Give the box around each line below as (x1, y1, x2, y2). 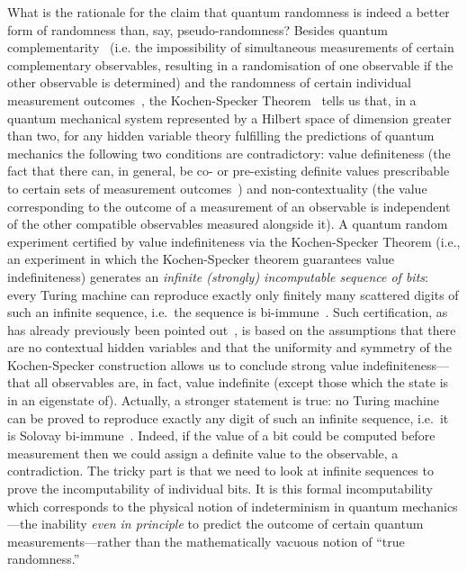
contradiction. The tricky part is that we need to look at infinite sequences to (7, 461, 434, 480)
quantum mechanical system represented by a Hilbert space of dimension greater (7, 108, 452, 127)
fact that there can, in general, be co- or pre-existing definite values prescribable (7, 161, 450, 180)
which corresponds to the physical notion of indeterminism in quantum (7, 496, 399, 515)
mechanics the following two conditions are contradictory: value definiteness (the (7, 143, 451, 162)
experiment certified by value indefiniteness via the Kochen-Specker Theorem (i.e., (7, 231, 461, 250)
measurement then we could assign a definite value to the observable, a (7, 443, 399, 462)
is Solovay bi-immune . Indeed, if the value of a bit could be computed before (7, 426, 436, 445)
